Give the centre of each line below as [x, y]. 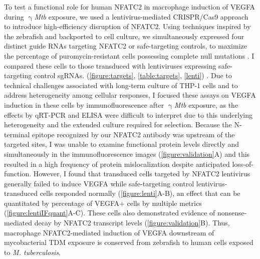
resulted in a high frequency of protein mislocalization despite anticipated [117, 164]
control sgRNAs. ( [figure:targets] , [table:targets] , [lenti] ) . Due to [133, 75]
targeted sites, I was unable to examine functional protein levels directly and [122, 144]
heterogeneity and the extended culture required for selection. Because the [118, 124]
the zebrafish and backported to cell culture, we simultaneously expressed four [124, 36]
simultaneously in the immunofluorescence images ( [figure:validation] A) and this [127, 154]
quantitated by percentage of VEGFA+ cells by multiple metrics [103, 203]
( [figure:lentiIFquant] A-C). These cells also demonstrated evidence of [110, 213]
